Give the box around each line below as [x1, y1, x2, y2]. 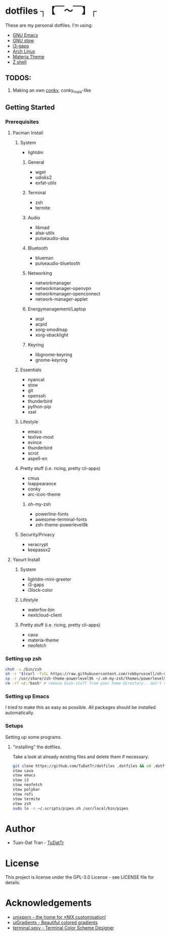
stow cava [12, 768, 34, 773]
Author [5, 823, 35, 835]
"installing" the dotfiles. [12, 744, 62, 750]
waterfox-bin [27, 607, 55, 613]
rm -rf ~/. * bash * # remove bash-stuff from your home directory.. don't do [5, 681, 168, 686]
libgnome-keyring [35, 351, 72, 358]
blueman [35, 255, 54, 261]
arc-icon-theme [27, 491, 61, 497]
